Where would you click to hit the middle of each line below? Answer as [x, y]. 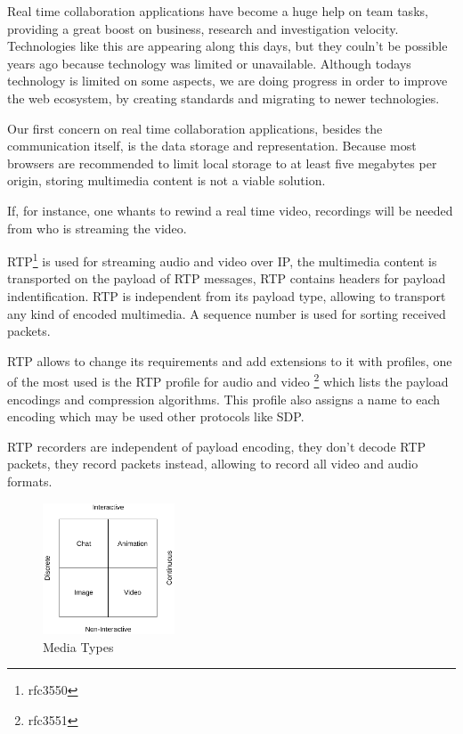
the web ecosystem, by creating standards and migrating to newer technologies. [223, 98]
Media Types [78, 646]
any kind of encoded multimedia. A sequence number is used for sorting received [227, 313]
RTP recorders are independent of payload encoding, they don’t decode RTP [217, 446]
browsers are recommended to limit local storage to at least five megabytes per [222, 163]
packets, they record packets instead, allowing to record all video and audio [213, 464]
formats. [30, 481]
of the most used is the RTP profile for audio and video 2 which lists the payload [228, 380]
